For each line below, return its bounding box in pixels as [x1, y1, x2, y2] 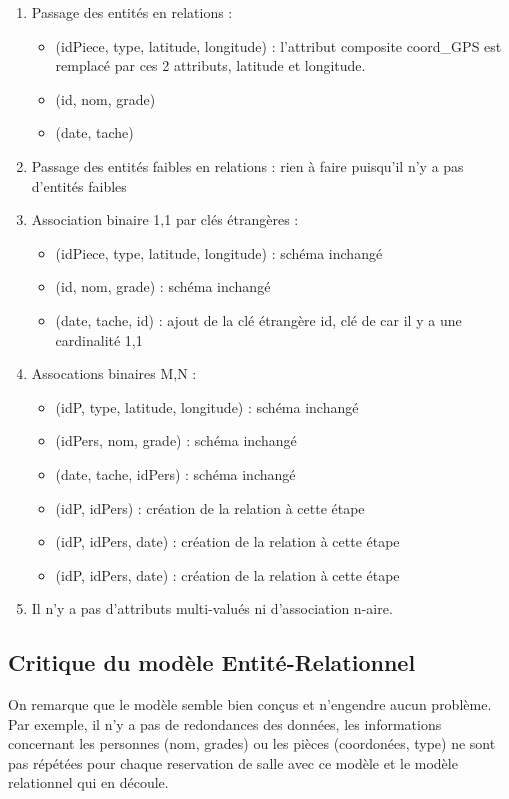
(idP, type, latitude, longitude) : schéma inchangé [55, 396, 359, 417]
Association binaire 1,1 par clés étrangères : [31, 209, 299, 230]
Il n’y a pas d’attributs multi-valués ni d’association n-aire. [31, 598, 393, 619]
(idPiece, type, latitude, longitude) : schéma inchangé [55, 242, 383, 263]
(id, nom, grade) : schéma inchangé [55, 276, 271, 297]
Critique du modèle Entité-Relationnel [8, 647, 416, 678]
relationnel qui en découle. [8, 772, 169, 793]
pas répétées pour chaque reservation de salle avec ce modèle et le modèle [8, 752, 458, 773]
